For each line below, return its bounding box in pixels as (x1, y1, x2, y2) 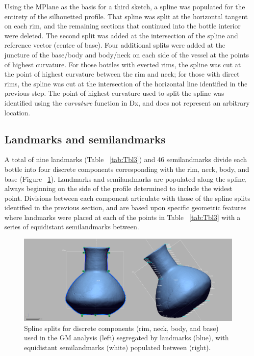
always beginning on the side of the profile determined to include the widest (4, 183, 233, 193)
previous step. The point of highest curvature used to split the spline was (4, 88, 224, 98)
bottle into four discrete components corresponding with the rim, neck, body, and (4, 164, 250, 174)
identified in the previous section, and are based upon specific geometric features (4, 202, 247, 213)
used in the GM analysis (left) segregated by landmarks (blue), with (24, 332, 229, 343)
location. (4, 107, 30, 117)
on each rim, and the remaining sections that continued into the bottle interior (4, 21, 241, 31)
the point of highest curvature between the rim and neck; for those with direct (4, 69, 240, 79)
